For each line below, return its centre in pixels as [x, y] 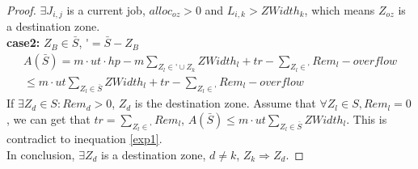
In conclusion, [41, 154]
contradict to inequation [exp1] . [84, 138]
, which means [340, 10]
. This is [367, 118]
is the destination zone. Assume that [225, 103]
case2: [23, 42]
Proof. [21, 10]
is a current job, [106, 10]
